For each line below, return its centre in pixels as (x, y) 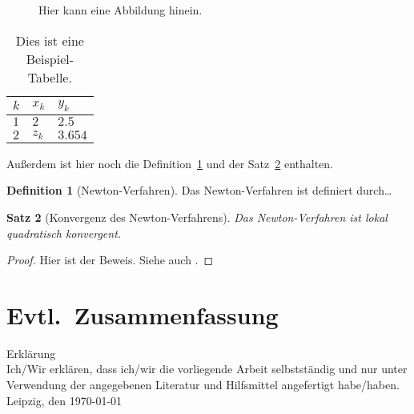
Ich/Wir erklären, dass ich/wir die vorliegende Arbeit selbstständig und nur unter (207, 369)
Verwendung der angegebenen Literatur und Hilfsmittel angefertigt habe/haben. (203, 385)
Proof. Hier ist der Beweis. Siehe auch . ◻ (110, 260)
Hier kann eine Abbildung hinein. (121, 10)
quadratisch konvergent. (64, 233)
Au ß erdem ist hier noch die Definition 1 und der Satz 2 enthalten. (170, 163)
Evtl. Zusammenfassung (143, 314)
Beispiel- (50, 58)
